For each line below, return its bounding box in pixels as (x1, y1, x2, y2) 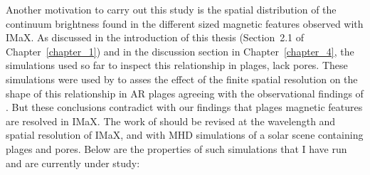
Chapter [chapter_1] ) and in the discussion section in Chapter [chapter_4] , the (6, 43, 354, 58)
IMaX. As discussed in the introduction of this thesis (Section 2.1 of (6, 30, 305, 45)
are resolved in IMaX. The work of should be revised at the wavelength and (6, 113, 336, 128)
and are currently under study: (6, 155, 140, 170)
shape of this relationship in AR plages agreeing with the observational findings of (6, 85, 364, 100)
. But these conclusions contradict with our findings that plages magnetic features (6, 100, 363, 115)
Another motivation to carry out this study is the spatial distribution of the (6, 2, 337, 16)
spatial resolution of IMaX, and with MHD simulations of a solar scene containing (6, 127, 364, 142)
